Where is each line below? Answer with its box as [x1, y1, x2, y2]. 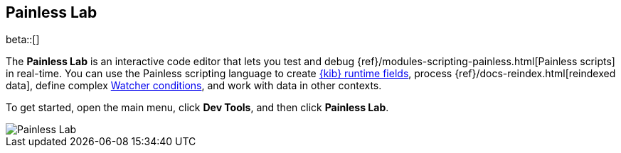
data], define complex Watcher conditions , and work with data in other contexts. [6, 79, 382, 92]
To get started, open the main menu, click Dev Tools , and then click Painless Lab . [6, 101, 389, 114]
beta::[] [6, 33, 40, 46]
